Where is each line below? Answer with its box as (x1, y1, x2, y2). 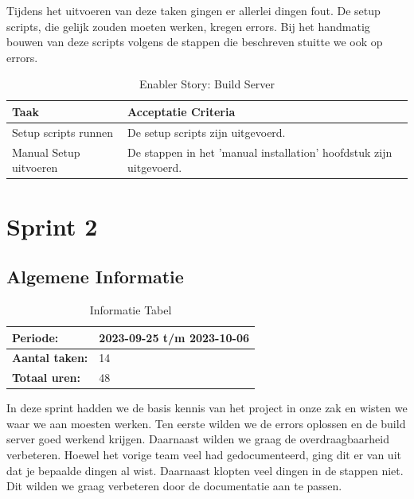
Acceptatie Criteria (127, 103, 236, 119)
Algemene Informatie (6, 264, 184, 289)
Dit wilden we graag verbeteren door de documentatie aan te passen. (6, 478, 342, 494)
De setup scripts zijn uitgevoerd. (127, 123, 286, 140)
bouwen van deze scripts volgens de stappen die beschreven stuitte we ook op (6, 33, 383, 50)
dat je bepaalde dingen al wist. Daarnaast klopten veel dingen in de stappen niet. (6, 462, 404, 478)
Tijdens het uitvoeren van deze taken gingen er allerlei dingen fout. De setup (6, 2, 381, 18)
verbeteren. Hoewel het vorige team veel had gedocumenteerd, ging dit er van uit (6, 446, 401, 463)
